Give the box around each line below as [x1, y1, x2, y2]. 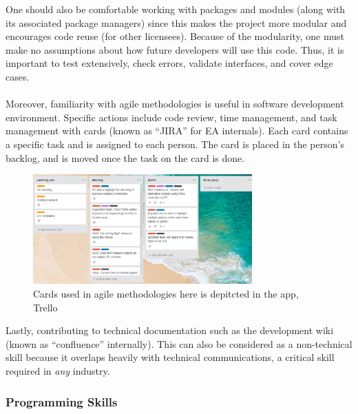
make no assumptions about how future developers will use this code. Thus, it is [6, 42, 344, 56]
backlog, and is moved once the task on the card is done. [6, 150, 245, 165]
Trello [33, 300, 58, 314]
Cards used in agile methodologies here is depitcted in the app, [33, 287, 299, 301]
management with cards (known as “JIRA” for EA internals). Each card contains [6, 123, 348, 138]
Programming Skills [6, 393, 118, 410]
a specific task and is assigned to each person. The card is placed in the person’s [6, 136, 344, 151]
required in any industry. [6, 363, 110, 377]
